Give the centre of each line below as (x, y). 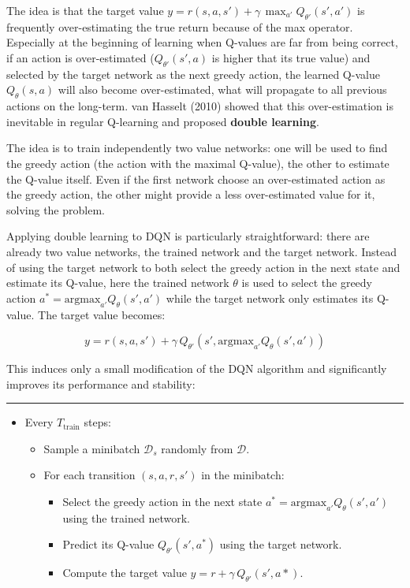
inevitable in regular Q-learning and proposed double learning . (163, 121)
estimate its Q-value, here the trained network (118, 283)
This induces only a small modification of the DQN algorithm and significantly (197, 368)
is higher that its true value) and (291, 57)
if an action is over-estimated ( (80, 57)
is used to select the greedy (307, 283)
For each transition (89, 475)
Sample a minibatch (92, 448)
